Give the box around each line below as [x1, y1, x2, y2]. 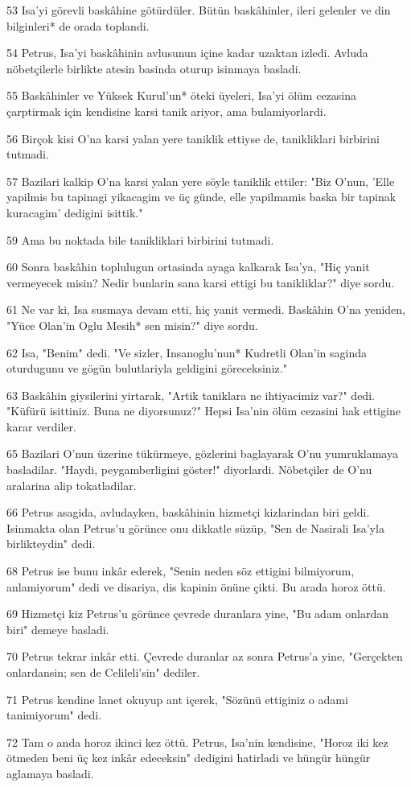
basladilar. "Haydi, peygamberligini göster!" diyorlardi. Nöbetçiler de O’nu [6, 461, 372, 478]
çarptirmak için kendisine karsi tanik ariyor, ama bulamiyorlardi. [6, 102, 327, 119]
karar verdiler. [6, 418, 76, 435]
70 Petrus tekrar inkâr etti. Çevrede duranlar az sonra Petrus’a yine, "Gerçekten [6, 648, 403, 665]
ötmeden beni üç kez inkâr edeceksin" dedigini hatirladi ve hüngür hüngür [6, 749, 371, 766]
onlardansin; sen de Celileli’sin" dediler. [6, 664, 200, 680]
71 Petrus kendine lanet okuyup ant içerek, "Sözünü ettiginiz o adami [6, 690, 348, 707]
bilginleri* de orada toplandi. [6, 17, 150, 34]
